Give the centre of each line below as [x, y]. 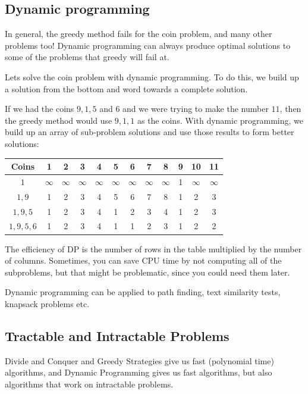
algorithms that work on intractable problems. [89, 384]
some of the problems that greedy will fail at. [87, 57]
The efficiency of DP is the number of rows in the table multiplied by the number [153, 248]
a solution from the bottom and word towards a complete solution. [126, 88]
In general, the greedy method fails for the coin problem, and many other [139, 34]
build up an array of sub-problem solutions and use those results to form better [150, 132]
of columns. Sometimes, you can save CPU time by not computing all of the [143, 260]
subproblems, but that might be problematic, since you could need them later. [147, 272]
